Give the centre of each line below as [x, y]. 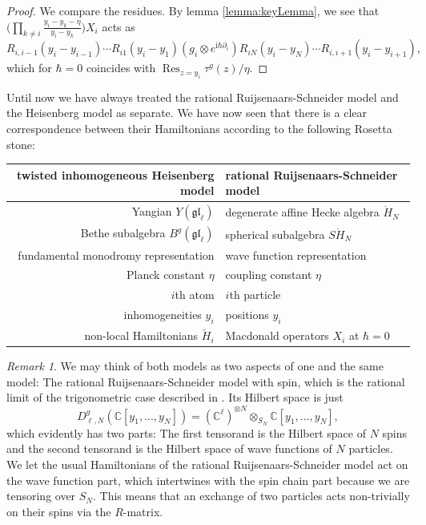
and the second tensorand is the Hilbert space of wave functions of [169, 448]
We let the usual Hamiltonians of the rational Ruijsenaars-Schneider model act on [207, 464]
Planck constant [166, 275]
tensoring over [41, 496]
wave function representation [296, 254]
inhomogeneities [163, 315]
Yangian [152, 211]
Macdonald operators [277, 335]
